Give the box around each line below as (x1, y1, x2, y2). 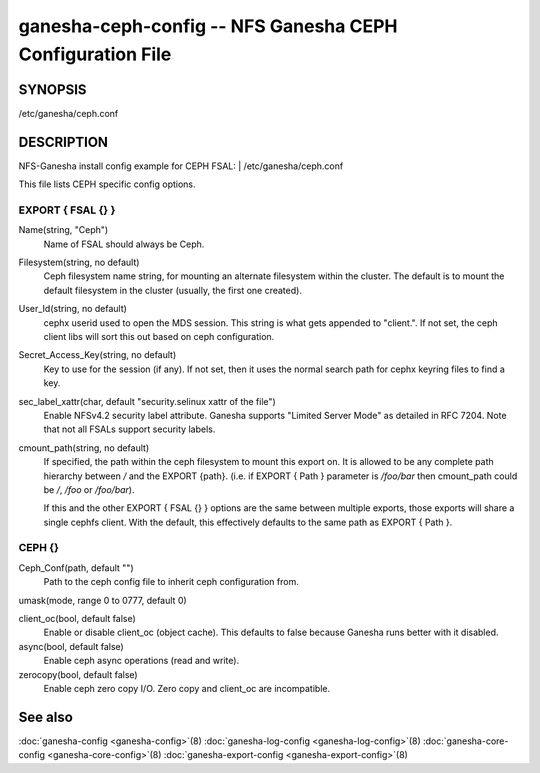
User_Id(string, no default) (18, 303, 127, 315)
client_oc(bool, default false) (18, 613, 137, 625)
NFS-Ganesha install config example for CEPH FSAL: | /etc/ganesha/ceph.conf (18, 160, 344, 172)
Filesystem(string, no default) (18, 256, 140, 269)
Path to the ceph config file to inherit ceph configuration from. (43, 576, 299, 588)
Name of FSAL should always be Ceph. (43, 238, 205, 250)
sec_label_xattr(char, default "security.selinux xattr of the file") (18, 395, 277, 407)
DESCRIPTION (18, 133, 109, 150)
